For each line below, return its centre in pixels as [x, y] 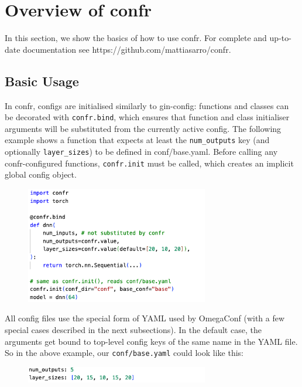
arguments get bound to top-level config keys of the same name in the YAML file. [151, 341]
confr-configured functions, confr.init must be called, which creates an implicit [149, 163]
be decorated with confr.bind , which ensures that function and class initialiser [147, 117]
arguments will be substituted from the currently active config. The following [143, 128]
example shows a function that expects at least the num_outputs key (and [137, 140]
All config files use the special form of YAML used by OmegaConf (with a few [145, 318]
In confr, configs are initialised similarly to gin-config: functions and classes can [147, 105]
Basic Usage [42, 81]
